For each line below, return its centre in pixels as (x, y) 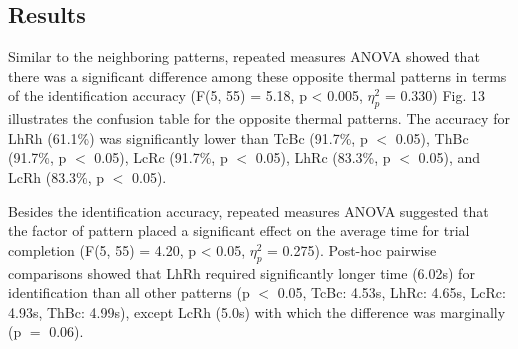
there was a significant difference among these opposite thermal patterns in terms (257, 75)
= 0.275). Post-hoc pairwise (352, 249)
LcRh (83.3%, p (56, 176)
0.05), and (449, 157)
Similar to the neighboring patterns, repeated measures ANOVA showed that (244, 56)
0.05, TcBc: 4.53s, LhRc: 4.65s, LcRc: (391, 292)
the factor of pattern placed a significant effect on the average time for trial (239, 230)
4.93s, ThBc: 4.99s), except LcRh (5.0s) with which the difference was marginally (257, 311)
